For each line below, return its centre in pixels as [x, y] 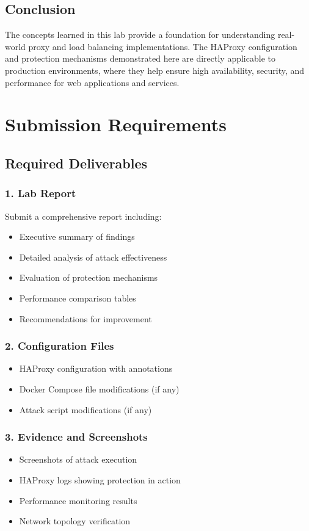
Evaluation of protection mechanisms [89, 277]
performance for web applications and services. [92, 82]
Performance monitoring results [78, 500]
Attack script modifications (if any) [85, 409]
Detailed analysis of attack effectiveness [93, 257]
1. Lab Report [41, 193]
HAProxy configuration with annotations [96, 368]
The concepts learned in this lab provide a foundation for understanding [140, 34]
